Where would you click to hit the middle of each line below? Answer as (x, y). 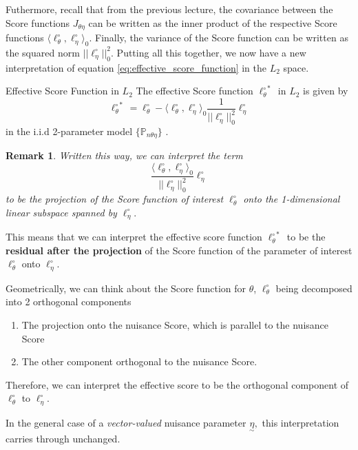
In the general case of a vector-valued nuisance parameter (126, 422)
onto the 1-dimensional (292, 199)
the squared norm (43, 52)
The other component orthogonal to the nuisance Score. (139, 361)
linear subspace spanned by (61, 212)
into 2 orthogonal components (69, 301)
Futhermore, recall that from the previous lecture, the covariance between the (169, 9)
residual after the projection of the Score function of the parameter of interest (179, 250)
